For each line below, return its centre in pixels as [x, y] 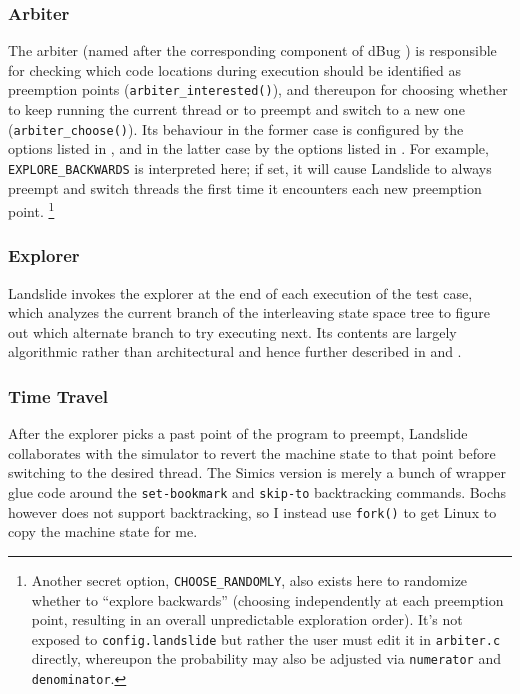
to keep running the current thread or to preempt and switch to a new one [236, 109]
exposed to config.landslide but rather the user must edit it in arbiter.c [266, 638]
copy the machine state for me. [103, 531]
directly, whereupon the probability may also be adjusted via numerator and [266, 658]
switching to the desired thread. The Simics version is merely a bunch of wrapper [257, 472]
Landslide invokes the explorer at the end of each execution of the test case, [240, 292]
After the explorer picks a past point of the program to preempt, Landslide [238, 433]
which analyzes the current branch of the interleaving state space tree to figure [249, 312]
